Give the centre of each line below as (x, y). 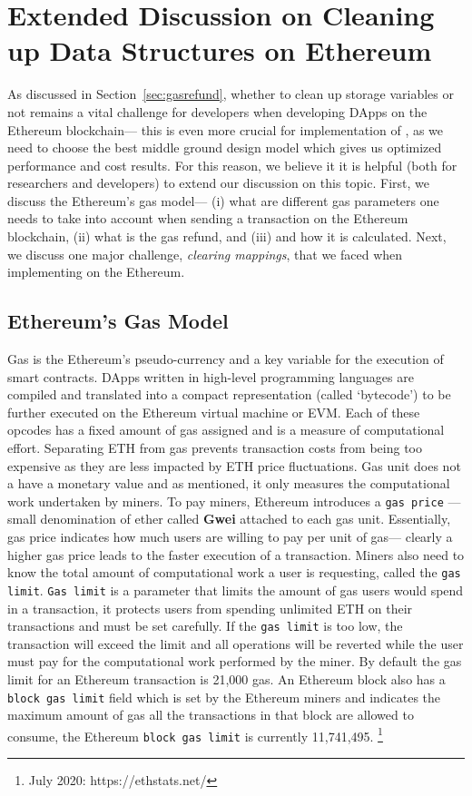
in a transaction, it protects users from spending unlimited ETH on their (210, 608)
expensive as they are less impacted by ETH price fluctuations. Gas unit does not (234, 465)
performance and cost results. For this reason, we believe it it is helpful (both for (232, 165)
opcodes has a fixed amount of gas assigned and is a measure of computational (226, 430)
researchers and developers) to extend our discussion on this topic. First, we (218, 183)
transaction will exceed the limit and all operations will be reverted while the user (236, 643)
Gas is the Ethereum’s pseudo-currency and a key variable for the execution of (226, 359)
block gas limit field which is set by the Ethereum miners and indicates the (224, 697)
